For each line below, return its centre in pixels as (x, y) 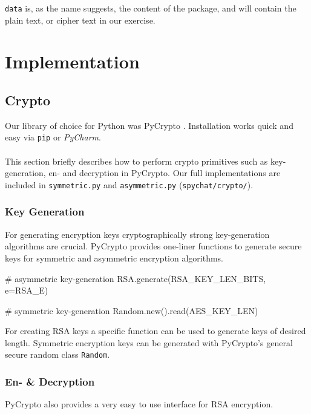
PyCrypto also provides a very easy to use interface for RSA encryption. (139, 404)
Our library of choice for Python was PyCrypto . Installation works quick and (149, 125)
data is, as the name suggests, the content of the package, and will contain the (151, 8)
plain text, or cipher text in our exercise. (80, 20)
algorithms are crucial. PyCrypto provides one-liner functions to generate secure (153, 246)
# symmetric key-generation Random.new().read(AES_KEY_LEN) (132, 310)
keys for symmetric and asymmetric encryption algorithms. (114, 258)
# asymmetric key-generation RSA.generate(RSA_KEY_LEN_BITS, (136, 278)
